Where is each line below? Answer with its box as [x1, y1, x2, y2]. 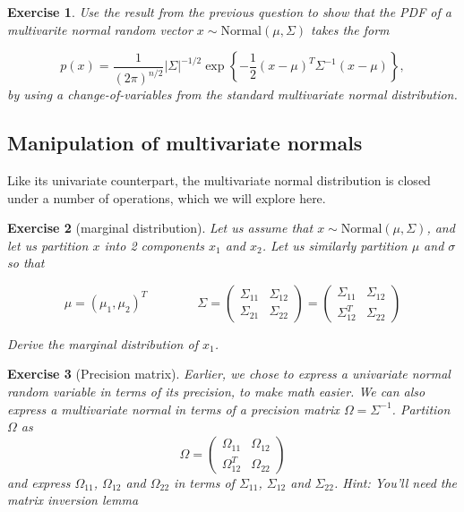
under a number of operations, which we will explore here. [7, 188, 326, 207]
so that [7, 253, 45, 272]
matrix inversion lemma [7, 491, 139, 509]
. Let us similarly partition [262, 235, 408, 254]
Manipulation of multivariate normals [7, 129, 363, 157]
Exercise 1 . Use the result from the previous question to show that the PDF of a [7, 3, 451, 21]
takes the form [311, 20, 390, 38]
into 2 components [104, 235, 205, 254]
